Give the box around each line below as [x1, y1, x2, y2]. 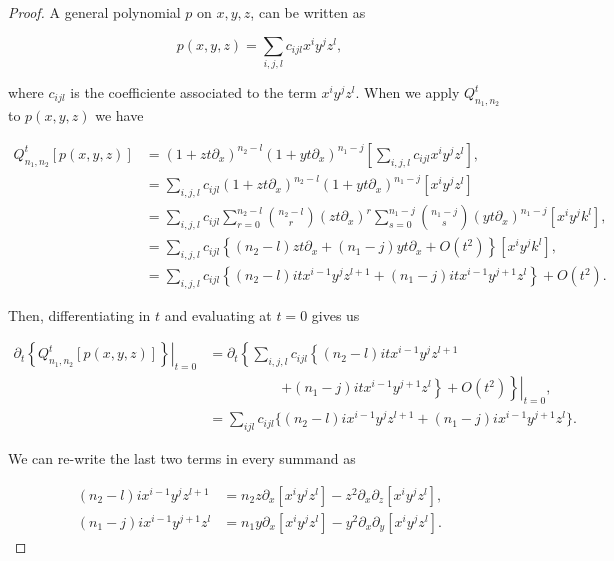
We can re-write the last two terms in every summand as [8, 448, 356, 468]
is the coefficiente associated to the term [70, 82, 317, 102]
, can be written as [250, 2, 366, 22]
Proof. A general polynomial [8, 2, 181, 22]
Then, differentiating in [8, 304, 151, 325]
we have [95, 105, 144, 126]
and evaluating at [164, 304, 272, 325]
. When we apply [355, 82, 460, 102]
